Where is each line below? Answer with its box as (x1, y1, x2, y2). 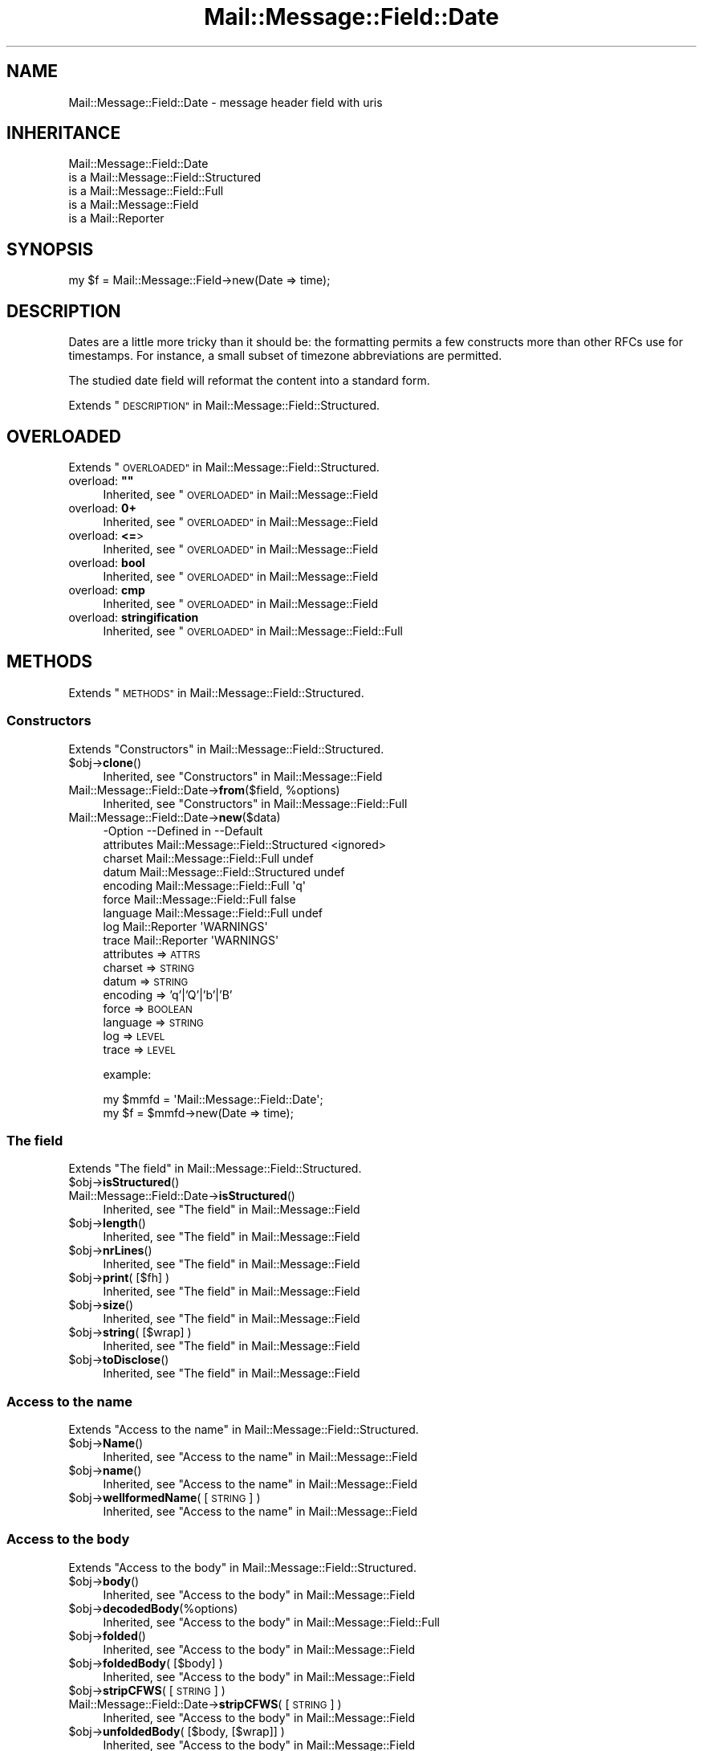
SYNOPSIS (6, 239, 94, 259)
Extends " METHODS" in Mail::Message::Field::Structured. (68, 685, 364, 700)
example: (103, 1067, 152, 1081)
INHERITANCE (6, 123, 121, 144)
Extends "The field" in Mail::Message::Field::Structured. (68, 1161, 362, 1176)
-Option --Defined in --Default (103, 823, 263, 838)
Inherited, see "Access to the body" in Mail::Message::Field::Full (103, 1614, 440, 1629)
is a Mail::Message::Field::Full (68, 184, 224, 198)
